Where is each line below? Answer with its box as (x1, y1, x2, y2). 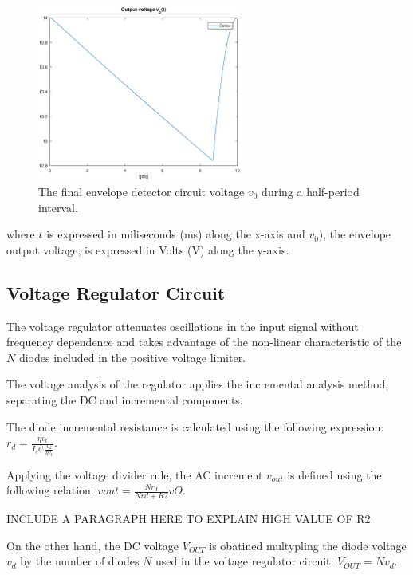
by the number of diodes (20, 553, 140, 569)
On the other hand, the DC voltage (6, 537, 179, 553)
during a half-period (262, 183, 360, 199)
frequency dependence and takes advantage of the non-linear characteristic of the (6, 333, 402, 350)
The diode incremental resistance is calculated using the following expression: (6, 418, 384, 435)
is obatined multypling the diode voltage (209, 537, 407, 553)
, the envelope (323, 226, 391, 242)
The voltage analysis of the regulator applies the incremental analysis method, (6, 376, 389, 392)
